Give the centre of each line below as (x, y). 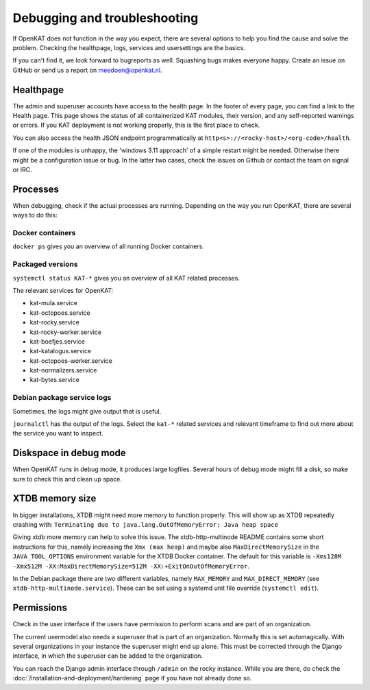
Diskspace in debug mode (69, 453)
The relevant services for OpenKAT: (63, 290)
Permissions (40, 608)
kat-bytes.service (55, 380)
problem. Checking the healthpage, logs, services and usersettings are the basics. (129, 47)
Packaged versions (45, 264)
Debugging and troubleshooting (106, 18)
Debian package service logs (62, 398)
